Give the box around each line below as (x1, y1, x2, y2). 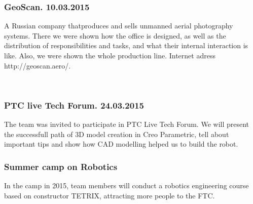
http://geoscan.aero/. (4, 60, 71, 71)
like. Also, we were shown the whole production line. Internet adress (4, 50, 215, 60)
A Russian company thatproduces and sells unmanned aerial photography (4, 20, 233, 31)
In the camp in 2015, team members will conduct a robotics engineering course (4, 180, 249, 190)
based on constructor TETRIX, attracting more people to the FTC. (4, 190, 215, 200)
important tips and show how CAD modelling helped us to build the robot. (4, 139, 238, 149)
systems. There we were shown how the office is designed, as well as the (4, 30, 226, 41)
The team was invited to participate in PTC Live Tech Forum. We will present (4, 119, 249, 129)
